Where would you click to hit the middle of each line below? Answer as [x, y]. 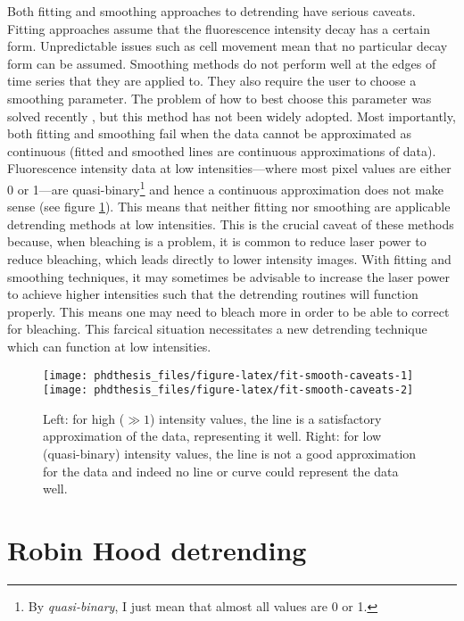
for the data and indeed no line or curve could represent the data [221, 471]
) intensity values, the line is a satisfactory [266, 418]
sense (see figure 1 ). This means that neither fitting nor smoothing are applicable [229, 207]
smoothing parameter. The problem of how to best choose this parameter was [220, 98]
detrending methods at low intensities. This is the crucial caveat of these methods [231, 224]
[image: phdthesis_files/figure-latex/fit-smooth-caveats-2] [228, 390]
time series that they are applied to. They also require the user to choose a [212, 81]
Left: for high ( [84, 418]
